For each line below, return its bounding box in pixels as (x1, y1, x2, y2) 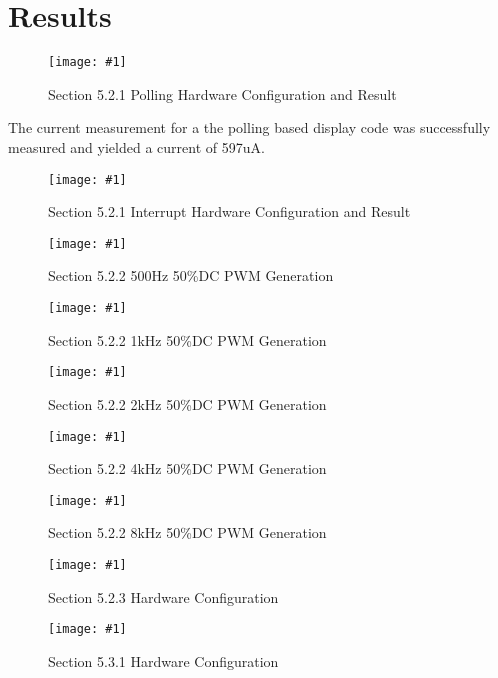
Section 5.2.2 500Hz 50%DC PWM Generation (48, 265, 334, 286)
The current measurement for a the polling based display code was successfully (8, 117, 491, 138)
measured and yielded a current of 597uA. (8, 136, 265, 157)
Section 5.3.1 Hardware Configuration (48, 650, 279, 671)
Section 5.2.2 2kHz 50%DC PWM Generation (48, 393, 327, 414)
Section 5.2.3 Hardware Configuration (48, 586, 279, 607)
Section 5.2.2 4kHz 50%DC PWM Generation (48, 458, 327, 479)
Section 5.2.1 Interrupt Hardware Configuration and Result (48, 201, 411, 222)
